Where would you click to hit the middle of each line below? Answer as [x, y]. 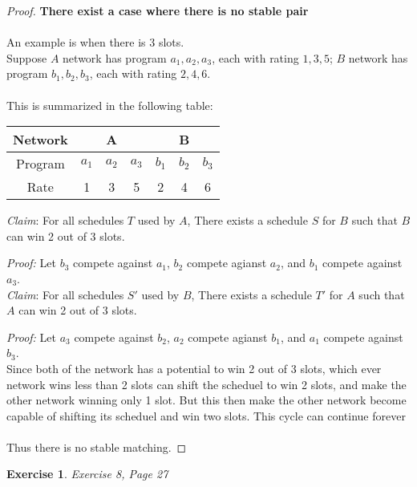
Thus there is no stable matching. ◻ [97, 446]
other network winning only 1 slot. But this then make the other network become [206, 400]
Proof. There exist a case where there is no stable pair [158, 10]
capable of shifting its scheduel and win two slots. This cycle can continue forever [206, 415]
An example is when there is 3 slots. [95, 42]
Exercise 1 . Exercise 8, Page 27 [87, 474]
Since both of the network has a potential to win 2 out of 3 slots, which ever [194, 368]
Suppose [27, 57]
